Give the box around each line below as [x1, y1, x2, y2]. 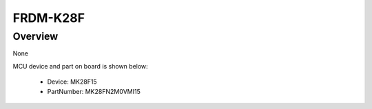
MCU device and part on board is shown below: [12, 62, 148, 70]
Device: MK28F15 [47, 77, 97, 86]
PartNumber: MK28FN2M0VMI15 [47, 87, 141, 95]
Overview [12, 30, 59, 43]
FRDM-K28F [12, 10, 85, 25]
